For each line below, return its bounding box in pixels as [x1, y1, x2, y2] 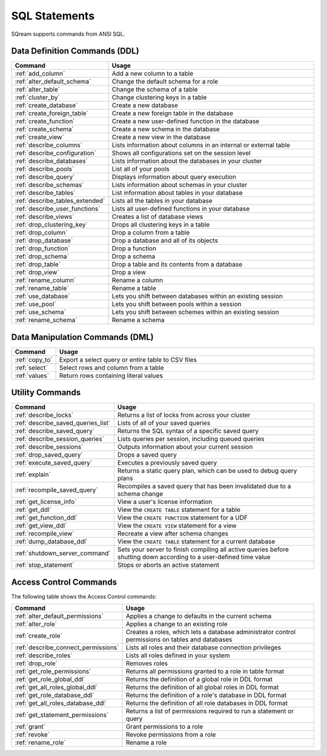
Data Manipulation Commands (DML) [11, 332, 154, 342]
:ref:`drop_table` [15, 260, 61, 269]
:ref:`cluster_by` [15, 93, 60, 102]
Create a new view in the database [111, 133, 211, 142]
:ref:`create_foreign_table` [15, 109, 89, 118]
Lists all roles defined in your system [125, 651, 230, 660]
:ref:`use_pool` [15, 300, 57, 308]
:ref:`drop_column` [15, 228, 68, 237]
